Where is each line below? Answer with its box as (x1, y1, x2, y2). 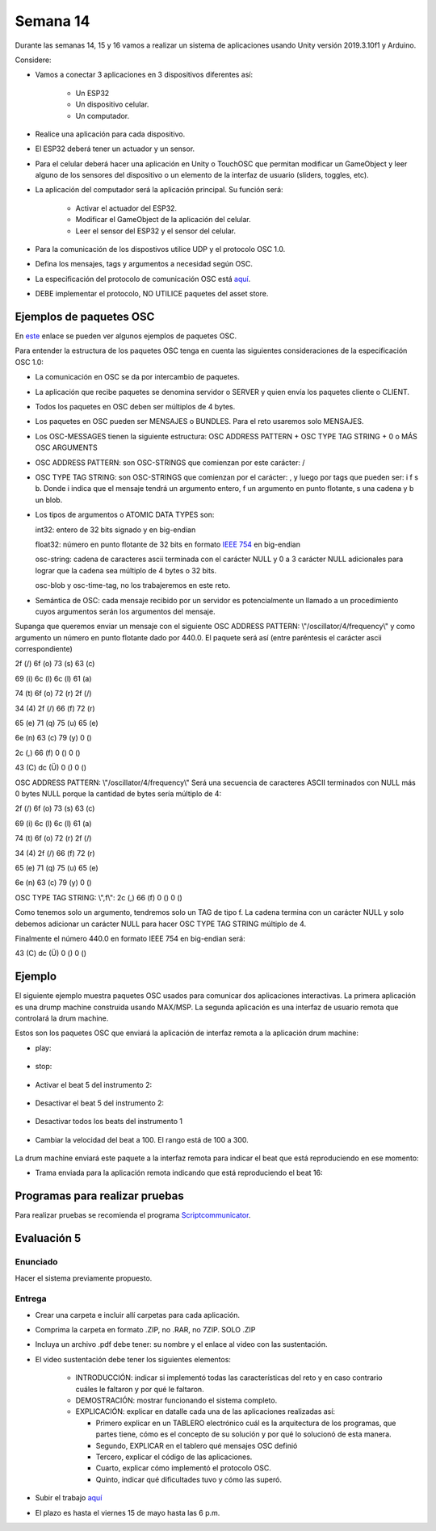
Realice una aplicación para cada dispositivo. (35, 129, 186, 139)
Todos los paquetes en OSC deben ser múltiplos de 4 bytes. (35, 402, 236, 412)
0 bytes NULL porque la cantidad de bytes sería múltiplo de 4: (15, 788, 222, 799)
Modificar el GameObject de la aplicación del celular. (75, 215, 251, 224)
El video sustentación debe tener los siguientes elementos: (35, 1354, 232, 1364)
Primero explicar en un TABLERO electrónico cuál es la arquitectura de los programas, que (95, 1418, 396, 1428)
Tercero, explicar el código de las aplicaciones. (95, 1452, 253, 1462)
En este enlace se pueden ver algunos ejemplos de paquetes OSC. (15, 331, 237, 341)
